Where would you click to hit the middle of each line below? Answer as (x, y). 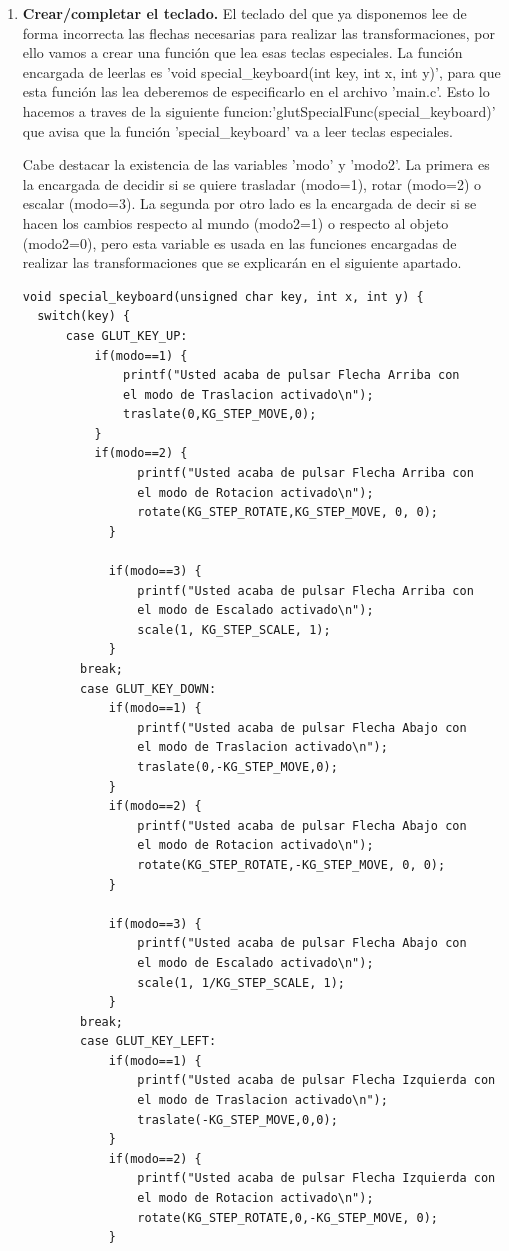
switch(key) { (84, 316)
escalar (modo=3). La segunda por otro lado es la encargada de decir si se (249, 203)
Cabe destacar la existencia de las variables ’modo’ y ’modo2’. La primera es (256, 164)
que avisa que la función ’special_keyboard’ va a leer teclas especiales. (237, 130)
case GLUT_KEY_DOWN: (148, 688)
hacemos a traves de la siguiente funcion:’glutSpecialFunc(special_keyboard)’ (259, 110)
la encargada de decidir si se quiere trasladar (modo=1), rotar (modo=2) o (252, 183)
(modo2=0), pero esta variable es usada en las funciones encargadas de (239, 242)
